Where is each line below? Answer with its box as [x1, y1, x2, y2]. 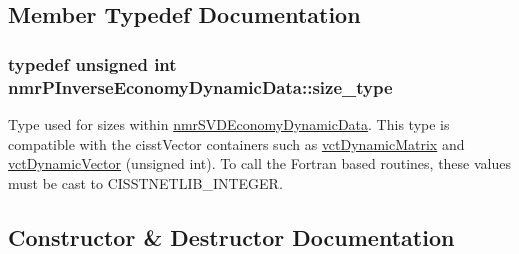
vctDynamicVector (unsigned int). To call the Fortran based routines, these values [8, 153, 511, 174]
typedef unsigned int [8, 51, 177, 76]
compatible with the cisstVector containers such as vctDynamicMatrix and [8, 133, 465, 154]
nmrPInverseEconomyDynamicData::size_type [8, 74, 393, 99]
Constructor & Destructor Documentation [8, 221, 455, 252]
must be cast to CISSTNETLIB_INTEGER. [8, 172, 283, 193]
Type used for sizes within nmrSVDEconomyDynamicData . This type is [8, 113, 450, 134]
